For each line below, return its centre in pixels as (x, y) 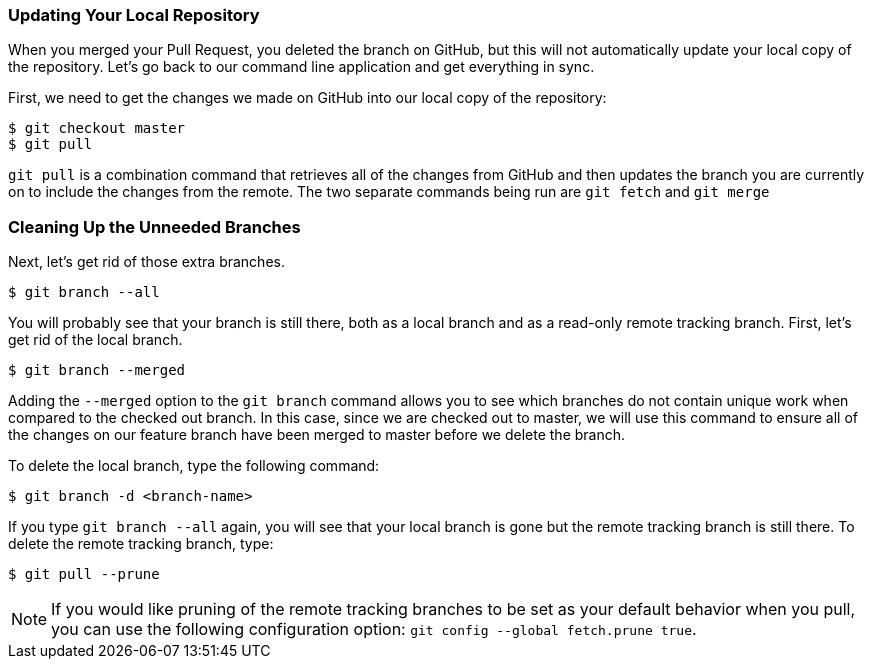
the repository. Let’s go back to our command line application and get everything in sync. (301, 67)
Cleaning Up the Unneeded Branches (154, 226)
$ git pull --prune (84, 574)
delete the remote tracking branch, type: (141, 544)
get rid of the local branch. (95, 340)
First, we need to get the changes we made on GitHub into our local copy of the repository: (307, 98)
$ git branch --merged (97, 370)
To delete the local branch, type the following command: (194, 466)
